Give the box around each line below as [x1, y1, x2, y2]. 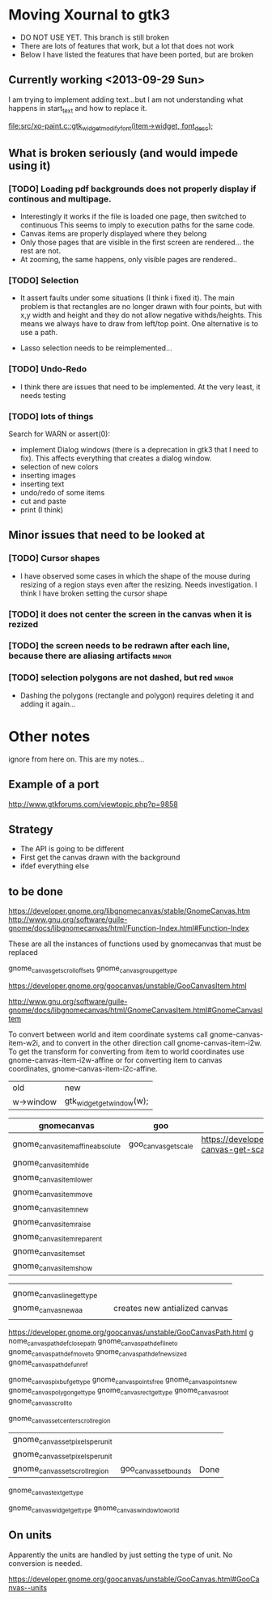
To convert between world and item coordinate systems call [8, 1029, 208, 1039]
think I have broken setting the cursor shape [19, 588, 168, 598]
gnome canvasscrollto [8, 1395, 73, 1407]
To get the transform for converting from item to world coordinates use [8, 1046, 245, 1056]
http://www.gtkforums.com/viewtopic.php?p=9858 [8, 799, 178, 808]
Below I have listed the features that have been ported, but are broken [19, 49, 253, 59]
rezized [8, 618, 39, 630]
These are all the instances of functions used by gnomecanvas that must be [8, 939, 261, 949]
